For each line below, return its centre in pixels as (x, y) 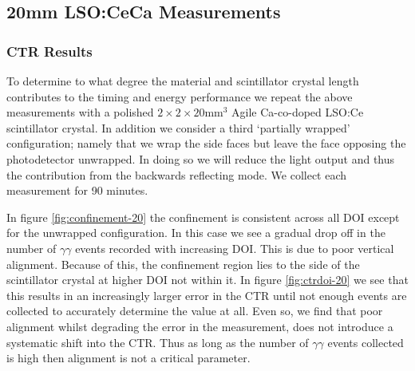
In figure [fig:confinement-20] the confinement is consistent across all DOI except (203, 217)
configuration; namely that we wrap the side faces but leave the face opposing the (206, 143)
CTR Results (49, 51)
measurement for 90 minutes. (77, 190)
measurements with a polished (80, 112)
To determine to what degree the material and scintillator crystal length (183, 81)
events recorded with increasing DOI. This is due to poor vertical (235, 248)
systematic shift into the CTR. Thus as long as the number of (158, 342)
